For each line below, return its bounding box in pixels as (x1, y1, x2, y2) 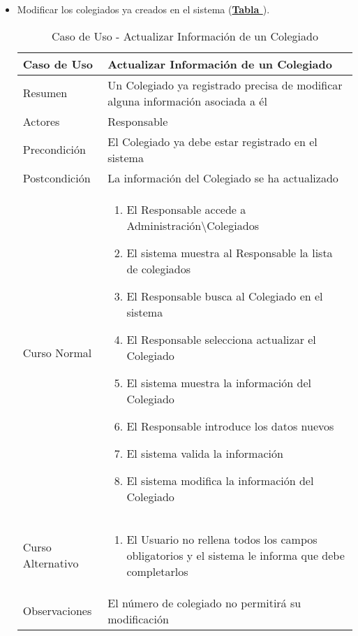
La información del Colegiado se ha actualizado (107, 169, 338, 186)
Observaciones (22, 602, 92, 619)
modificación (107, 610, 169, 627)
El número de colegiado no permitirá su (107, 594, 301, 611)
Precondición (22, 141, 86, 158)
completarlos (126, 563, 188, 579)
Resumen (22, 85, 68, 101)
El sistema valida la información (126, 445, 283, 461)
